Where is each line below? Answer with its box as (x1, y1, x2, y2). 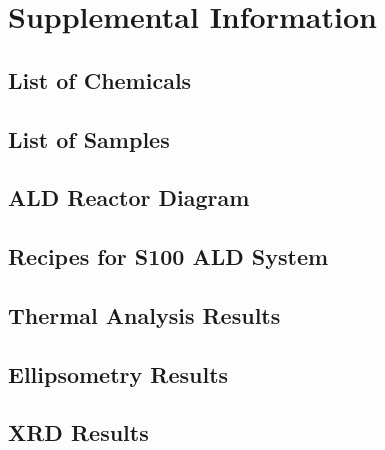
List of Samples (8, 123, 170, 154)
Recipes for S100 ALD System (8, 241, 329, 272)
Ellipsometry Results (8, 358, 229, 389)
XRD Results (8, 417, 149, 448)
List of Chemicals (8, 64, 192, 95)
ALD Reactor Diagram (8, 182, 250, 213)
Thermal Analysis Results (8, 299, 281, 330)
